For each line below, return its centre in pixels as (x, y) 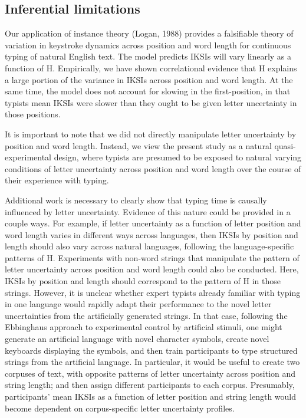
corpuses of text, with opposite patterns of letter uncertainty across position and (150, 373)
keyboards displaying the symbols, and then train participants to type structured (151, 350)
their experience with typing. (57, 180)
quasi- (285, 145)
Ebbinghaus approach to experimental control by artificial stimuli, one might (144, 327)
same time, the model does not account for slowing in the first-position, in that (148, 91)
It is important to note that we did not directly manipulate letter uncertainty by (151, 134)
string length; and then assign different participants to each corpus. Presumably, (150, 385)
